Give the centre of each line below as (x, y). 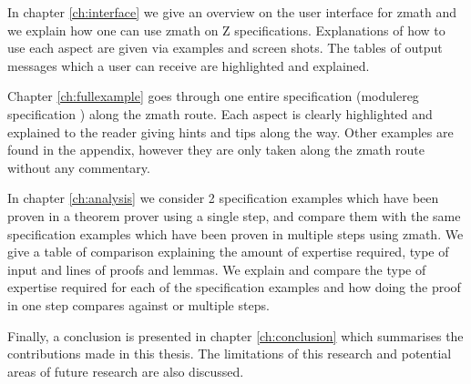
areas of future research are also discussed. (126, 371)
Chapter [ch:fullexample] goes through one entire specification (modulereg (213, 96)
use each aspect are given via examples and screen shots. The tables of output (225, 48)
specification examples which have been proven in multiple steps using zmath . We (235, 233)
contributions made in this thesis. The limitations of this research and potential (230, 354)
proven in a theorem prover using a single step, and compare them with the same (234, 215)
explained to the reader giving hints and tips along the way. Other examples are (230, 131)
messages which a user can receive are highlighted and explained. (189, 65)
